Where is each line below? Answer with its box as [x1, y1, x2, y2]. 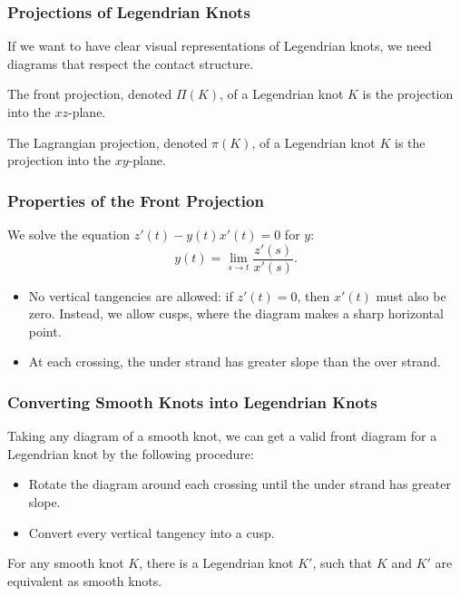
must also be [376, 286, 446, 305]
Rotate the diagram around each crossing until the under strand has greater [28, 474, 451, 493]
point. [28, 321, 62, 340]
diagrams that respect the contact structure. [7, 54, 254, 73]
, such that [312, 553, 373, 572]
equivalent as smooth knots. [7, 571, 162, 590]
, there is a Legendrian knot [139, 553, 294, 572]
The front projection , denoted [7, 84, 172, 103]
